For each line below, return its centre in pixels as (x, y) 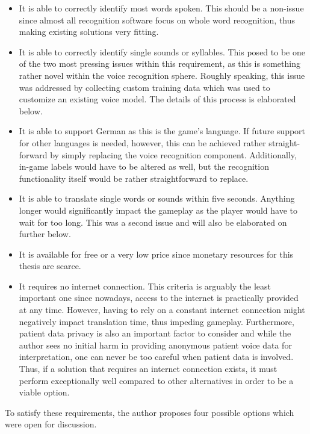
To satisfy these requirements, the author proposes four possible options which (150, 412)
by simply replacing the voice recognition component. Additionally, (173, 154)
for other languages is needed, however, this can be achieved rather (142, 142)
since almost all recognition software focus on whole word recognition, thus (157, 20)
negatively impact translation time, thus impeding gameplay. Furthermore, (157, 321)
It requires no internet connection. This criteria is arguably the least (145, 286)
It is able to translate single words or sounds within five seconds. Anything (157, 198)
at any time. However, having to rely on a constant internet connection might (162, 310)
